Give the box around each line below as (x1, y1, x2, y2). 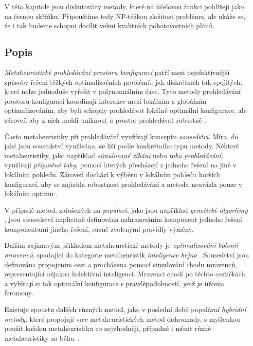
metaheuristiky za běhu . (4, 332, 80, 343)
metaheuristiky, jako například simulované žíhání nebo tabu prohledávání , (4, 150, 223, 160)
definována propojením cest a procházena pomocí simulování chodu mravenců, (4, 259, 237, 269)
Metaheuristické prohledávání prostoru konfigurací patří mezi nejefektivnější (4, 67, 230, 77)
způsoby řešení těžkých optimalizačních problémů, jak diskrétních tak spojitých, (4, 76, 242, 87)
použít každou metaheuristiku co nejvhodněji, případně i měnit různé (4, 323, 211, 333)
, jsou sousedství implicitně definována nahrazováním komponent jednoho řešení (4, 214, 242, 224)
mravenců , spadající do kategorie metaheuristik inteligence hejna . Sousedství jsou (4, 250, 249, 260)
